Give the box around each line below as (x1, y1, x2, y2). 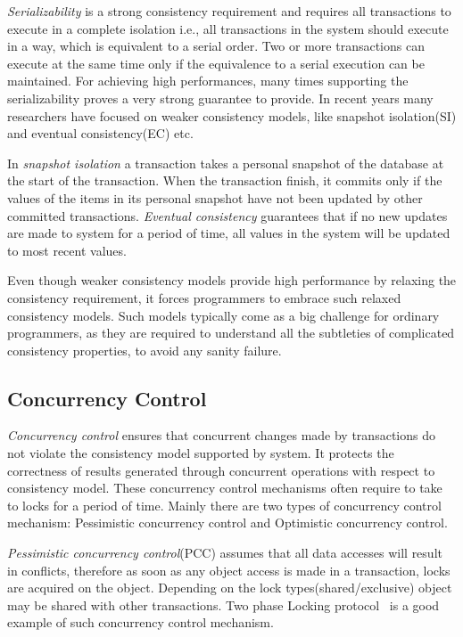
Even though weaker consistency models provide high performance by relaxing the (7, 271, 457, 290)
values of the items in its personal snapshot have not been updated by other (7, 188, 423, 207)
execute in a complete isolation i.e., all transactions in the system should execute (7, 19, 449, 37)
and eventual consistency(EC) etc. (7, 124, 194, 143)
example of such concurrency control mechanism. (7, 613, 274, 632)
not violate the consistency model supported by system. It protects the (7, 444, 394, 462)
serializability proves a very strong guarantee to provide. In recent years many (7, 88, 434, 107)
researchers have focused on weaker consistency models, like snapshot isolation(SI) (7, 106, 457, 125)
